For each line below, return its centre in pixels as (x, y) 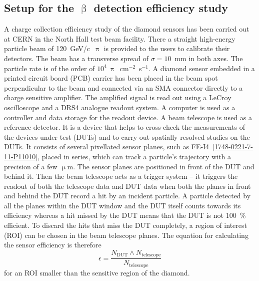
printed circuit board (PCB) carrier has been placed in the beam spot (111, 78)
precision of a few (31, 166)
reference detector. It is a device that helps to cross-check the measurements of (124, 127)
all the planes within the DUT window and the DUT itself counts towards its (122, 205)
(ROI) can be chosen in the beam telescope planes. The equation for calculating (126, 235)
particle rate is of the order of (49, 68)
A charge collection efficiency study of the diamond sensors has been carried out (127, 29)
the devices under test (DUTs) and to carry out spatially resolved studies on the (127, 136)
